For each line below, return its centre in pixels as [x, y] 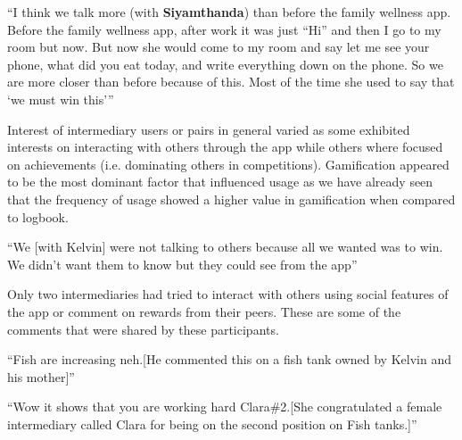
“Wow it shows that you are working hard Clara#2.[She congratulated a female [225, 407]
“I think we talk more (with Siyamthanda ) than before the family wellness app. [229, 12]
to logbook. [38, 216]
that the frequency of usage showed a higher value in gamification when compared [231, 199]
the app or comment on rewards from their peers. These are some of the [204, 311]
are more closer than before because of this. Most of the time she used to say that [231, 82]
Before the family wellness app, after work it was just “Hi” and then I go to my [224, 29]
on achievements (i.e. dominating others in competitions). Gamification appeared [228, 164]
